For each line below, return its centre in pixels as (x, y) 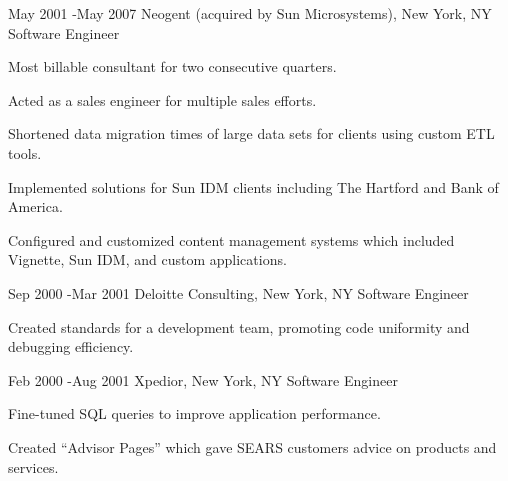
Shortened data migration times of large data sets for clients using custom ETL (251, 133)
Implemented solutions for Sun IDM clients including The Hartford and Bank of (253, 186)
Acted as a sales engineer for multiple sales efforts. (162, 99)
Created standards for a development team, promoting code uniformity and (239, 326)
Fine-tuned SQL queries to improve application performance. (194, 413)
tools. (25, 152)
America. (35, 206)
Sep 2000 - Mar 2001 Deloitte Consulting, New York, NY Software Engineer (238, 292)
